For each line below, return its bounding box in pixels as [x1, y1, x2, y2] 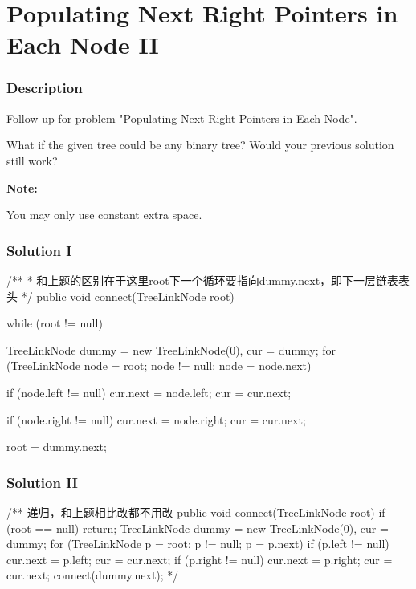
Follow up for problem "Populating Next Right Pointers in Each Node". [6, 109, 357, 126]
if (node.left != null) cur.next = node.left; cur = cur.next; [6, 384, 292, 400]
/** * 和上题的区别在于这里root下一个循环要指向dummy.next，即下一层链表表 [6, 271, 410, 288]
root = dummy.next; [6, 438, 107, 455]
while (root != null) [6, 315, 103, 331]
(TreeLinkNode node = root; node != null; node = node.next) [6, 357, 312, 374]
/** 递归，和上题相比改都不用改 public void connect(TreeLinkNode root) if [6, 503, 385, 520]
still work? [6, 152, 58, 169]
